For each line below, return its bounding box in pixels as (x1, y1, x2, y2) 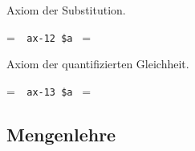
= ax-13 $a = (6, 82, 91, 99)
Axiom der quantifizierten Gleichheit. (6, 55, 189, 72)
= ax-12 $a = (6, 28, 91, 45)
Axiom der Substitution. (6, 2, 126, 18)
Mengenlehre (6, 121, 116, 146)
